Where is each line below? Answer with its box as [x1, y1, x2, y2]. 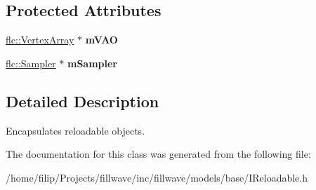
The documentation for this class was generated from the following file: [6, 147, 311, 161]
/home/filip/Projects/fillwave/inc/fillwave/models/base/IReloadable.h [6, 170, 308, 184]
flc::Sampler [6, 55, 56, 70]
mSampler [67, 55, 117, 70]
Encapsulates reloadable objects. [6, 123, 145, 137]
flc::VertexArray [6, 32, 74, 47]
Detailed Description [6, 90, 159, 111]
